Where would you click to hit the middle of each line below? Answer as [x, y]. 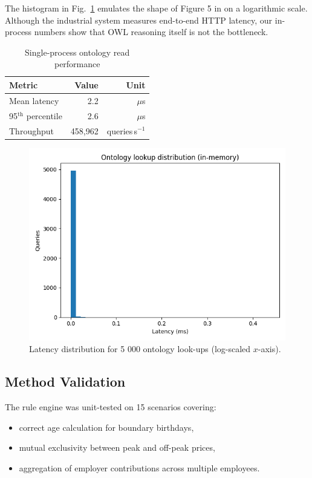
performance [77, 64]
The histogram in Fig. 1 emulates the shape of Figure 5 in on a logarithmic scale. [156, 8]
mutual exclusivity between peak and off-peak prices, [117, 447]
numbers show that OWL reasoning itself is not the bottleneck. [151, 32]
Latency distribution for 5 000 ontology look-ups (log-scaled [140, 349]
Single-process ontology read [77, 52]
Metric [24, 84]
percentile [44, 115]
